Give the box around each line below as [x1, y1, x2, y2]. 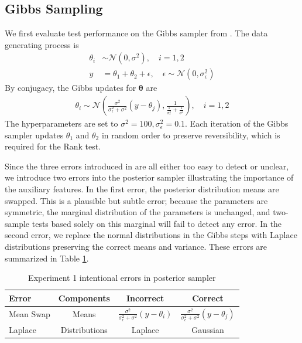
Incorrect [126, 291, 164, 304]
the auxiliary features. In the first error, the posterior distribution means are [5, 183, 279, 195]
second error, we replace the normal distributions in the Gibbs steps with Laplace [5, 229, 297, 241]
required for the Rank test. [5, 140, 101, 152]
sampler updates [5, 128, 64, 141]
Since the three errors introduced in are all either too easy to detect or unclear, [5, 159, 289, 172]
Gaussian [191, 323, 224, 335]
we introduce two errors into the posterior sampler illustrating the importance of [5, 171, 294, 184]
